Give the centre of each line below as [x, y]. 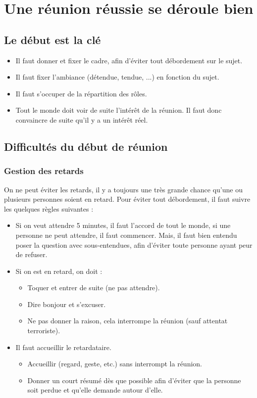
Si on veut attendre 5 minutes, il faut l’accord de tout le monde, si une [123, 225]
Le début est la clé [52, 39]
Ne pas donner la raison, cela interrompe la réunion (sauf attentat [128, 321]
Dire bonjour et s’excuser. [67, 304]
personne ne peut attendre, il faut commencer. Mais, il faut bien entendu [126, 235]
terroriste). [44, 331]
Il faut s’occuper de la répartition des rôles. [81, 93]
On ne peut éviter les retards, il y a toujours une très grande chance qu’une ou [123, 189]
